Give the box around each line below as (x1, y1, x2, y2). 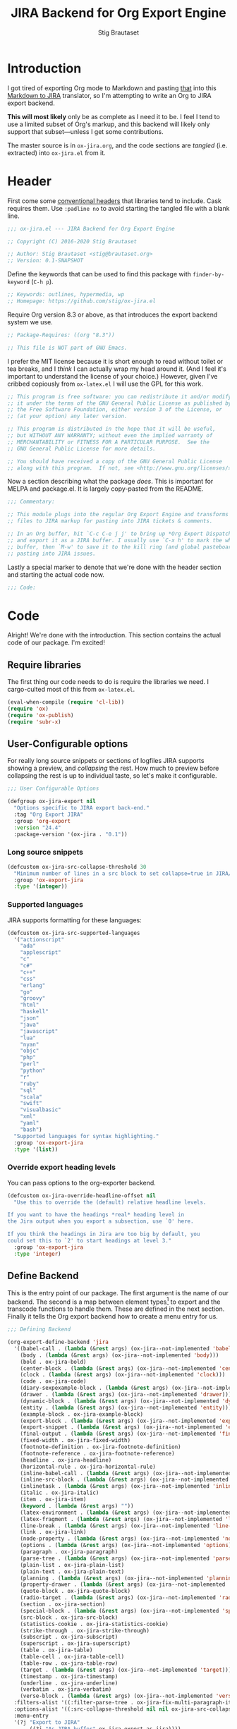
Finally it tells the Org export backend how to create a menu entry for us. (7, 1312, 219, 1321)
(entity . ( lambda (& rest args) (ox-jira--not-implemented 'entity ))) (20, 1404, 232, 1411)
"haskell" (20, 1008, 49, 1015)
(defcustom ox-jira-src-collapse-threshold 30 (7, 863, 147, 870)
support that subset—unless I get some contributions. (7, 127, 164, 135)
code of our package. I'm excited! (7, 638, 106, 647)
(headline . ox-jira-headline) (20, 1456, 112, 1464)
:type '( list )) (13, 1146, 59, 1153)
